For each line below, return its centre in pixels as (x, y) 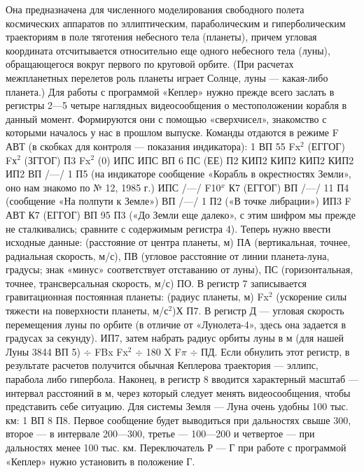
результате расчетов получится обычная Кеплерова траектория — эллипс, (162, 365)
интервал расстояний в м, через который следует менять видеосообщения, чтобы (178, 392)
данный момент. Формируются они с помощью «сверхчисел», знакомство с (166, 118)
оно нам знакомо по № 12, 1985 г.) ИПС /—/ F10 (113, 187)
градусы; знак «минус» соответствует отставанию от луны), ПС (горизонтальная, (180, 269)
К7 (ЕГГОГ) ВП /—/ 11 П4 (289, 187)
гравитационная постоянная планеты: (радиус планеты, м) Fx (137, 297)
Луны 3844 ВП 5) (43, 351)
